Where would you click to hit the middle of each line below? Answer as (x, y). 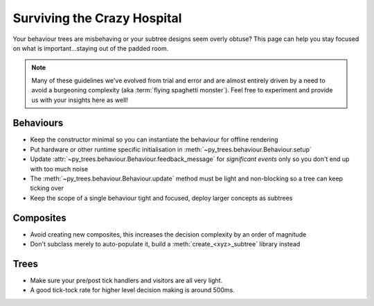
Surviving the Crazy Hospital (97, 18)
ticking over (47, 188)
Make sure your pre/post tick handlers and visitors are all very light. (126, 280)
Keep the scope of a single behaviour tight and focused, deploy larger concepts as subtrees (161, 198)
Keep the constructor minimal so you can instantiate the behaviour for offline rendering (154, 139)
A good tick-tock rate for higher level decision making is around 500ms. (132, 290)
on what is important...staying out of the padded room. (91, 48)
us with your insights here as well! (80, 100)
